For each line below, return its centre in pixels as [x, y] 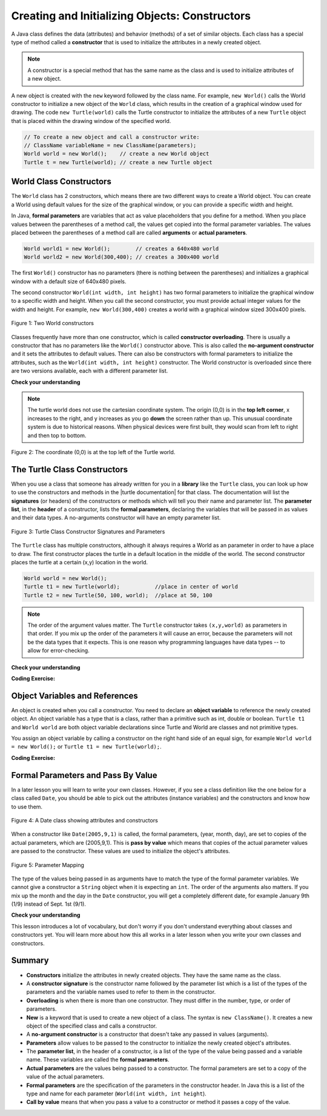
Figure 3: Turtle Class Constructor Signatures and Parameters [88, 531]
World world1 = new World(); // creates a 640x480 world [121, 249]
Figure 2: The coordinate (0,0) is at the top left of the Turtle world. [93, 452]
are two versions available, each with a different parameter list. [90, 371]
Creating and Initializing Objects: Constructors [131, 16]
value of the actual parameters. [65, 1077]
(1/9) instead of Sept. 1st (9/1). [48, 904]
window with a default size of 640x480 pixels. [69, 281]
